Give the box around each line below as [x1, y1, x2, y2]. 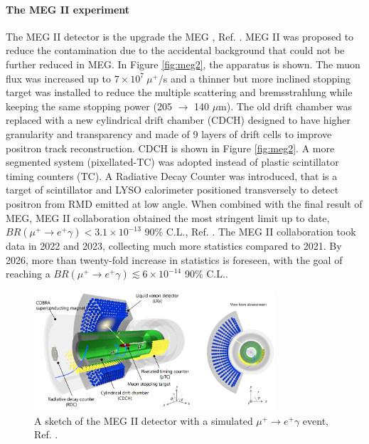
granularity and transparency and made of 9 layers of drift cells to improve [6, 126, 332, 141]
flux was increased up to [6, 70, 111, 85]
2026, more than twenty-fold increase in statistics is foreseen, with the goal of [6, 252, 343, 267]
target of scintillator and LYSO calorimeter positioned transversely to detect [6, 182, 339, 197]
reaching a [6, 266, 50, 281]
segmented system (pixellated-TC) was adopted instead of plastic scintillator [6, 154, 339, 169]
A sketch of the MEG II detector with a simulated [34, 413, 253, 428]
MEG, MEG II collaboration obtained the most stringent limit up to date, [6, 210, 330, 225]
